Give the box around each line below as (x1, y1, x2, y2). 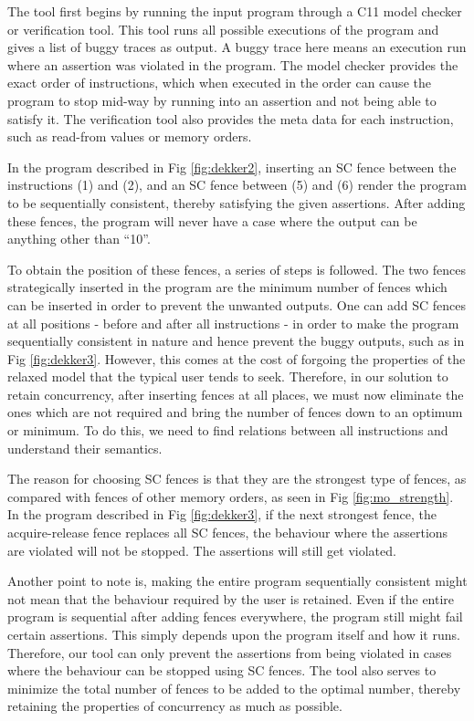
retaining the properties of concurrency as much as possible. (7, 696, 342, 716)
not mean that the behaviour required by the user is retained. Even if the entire (7, 589, 455, 608)
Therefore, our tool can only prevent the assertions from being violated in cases (7, 643, 452, 662)
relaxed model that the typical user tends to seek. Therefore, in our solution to (7, 367, 448, 386)
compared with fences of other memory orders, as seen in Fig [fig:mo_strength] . (7, 486, 454, 506)
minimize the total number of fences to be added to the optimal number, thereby (7, 678, 461, 697)
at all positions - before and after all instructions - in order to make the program (7, 313, 459, 332)
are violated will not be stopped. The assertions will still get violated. (7, 540, 396, 559)
